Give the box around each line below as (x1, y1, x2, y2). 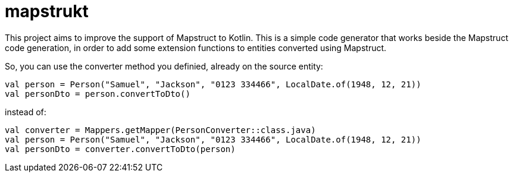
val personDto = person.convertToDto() (5, 88, 190, 99)
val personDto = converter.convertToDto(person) (5, 144, 236, 154)
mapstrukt (5, 1, 89, 21)
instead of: (5, 106, 46, 117)
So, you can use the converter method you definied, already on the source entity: (5, 61, 323, 71)
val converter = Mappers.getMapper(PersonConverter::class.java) (5, 125, 316, 135)
